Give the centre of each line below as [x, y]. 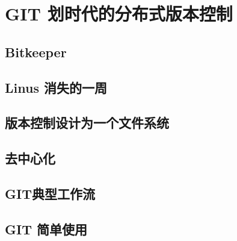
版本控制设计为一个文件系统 [87, 123]
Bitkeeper [36, 52]
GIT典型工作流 [50, 193]
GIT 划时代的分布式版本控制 [119, 14]
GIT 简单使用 [46, 229]
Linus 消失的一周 [56, 87]
